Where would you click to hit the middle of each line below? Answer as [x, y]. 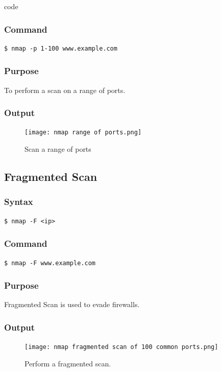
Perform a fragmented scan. [68, 363]
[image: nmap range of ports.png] [83, 133]
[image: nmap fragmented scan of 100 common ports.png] [121, 347]
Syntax [19, 202]
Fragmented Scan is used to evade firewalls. [72, 304]
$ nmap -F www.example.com [50, 263]
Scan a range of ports [58, 149]
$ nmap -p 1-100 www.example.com [61, 48]
